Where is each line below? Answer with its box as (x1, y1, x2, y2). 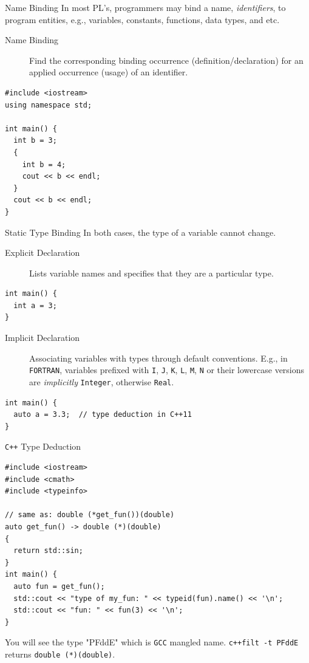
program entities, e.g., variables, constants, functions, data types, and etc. (5, 13, 280, 26)
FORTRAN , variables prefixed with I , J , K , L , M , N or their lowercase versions (29, 363, 305, 376)
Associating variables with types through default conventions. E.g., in (29, 351, 288, 364)
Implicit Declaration (5, 331, 80, 344)
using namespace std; (5, 100, 92, 109)
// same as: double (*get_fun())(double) (5, 510, 175, 520)
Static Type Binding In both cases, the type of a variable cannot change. (5, 225, 276, 238)
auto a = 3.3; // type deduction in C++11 (13, 410, 192, 419)
